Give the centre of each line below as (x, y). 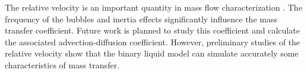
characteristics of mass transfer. (62, 64)
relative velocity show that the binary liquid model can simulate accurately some (152, 53)
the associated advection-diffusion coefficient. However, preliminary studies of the (153, 42)
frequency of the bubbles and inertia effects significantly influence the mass (141, 19)
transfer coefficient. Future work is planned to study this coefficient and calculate (152, 30)
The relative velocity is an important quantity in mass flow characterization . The (153, 7)
